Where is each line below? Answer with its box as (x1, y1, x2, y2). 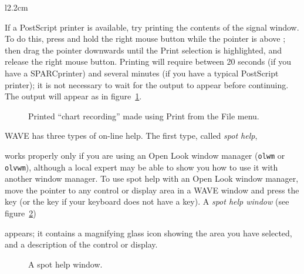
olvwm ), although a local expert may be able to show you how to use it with (5, 161, 278, 173)
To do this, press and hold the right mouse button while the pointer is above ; (5, 32, 286, 45)
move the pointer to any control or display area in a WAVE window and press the (5, 183, 299, 196)
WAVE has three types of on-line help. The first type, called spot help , (5, 129, 258, 142)
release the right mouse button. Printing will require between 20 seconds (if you (5, 55, 291, 68)
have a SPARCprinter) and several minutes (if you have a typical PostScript (5, 66, 279, 79)
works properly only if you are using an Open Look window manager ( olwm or (5, 149, 285, 161)
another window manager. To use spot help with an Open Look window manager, (5, 172, 299, 185)
